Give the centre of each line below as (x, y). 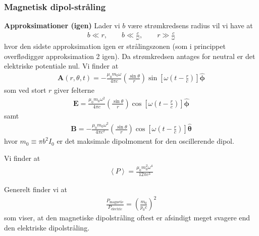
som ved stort (25, 90)
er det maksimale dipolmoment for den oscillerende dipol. (145, 141)
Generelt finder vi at (36, 189)
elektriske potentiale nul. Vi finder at (61, 66)
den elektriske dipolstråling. (47, 228)
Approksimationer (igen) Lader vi (62, 25)
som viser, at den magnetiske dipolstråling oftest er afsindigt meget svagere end (127, 218)
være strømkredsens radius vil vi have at (190, 25)
